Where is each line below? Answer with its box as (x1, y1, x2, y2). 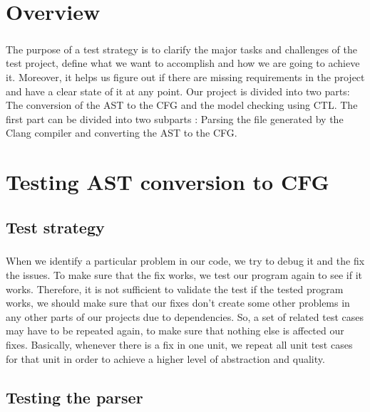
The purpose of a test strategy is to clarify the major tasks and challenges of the (6, 41, 357, 56)
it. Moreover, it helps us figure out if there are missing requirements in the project (6, 69, 365, 84)
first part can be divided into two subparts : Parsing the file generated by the (6, 111, 344, 126)
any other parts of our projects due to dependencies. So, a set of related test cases (6, 309, 364, 324)
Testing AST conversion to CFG (6, 167, 329, 196)
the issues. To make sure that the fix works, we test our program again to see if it (6, 268, 362, 282)
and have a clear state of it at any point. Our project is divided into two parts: (6, 83, 350, 98)
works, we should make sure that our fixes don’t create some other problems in (6, 295, 350, 310)
